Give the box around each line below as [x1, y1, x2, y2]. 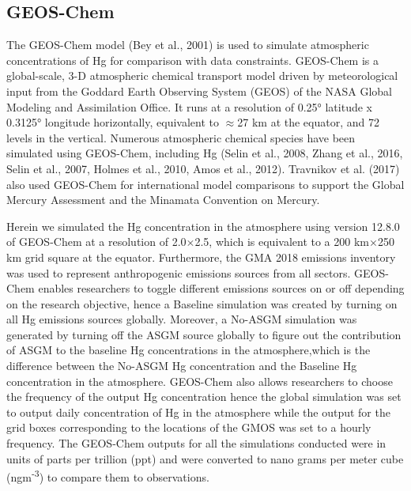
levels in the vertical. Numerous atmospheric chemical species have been [6, 129, 356, 145]
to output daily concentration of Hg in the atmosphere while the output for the [6, 403, 390, 420]
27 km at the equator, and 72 [237, 114, 379, 130]
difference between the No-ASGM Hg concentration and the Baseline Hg [6, 357, 357, 374]
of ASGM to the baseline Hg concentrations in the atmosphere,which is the [6, 342, 371, 358]
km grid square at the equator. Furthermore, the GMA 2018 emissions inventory [6, 248, 396, 265]
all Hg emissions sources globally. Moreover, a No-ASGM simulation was [6, 311, 357, 327]
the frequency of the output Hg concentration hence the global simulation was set [6, 388, 402, 405]
